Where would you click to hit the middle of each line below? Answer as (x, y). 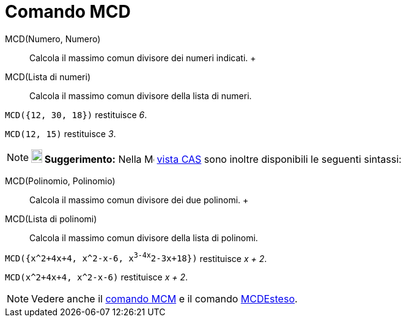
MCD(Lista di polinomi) (51, 219)
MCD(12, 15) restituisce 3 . (61, 133)
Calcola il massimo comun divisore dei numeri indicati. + (143, 58)
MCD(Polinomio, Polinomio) (60, 181)
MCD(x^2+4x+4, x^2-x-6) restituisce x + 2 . (97, 277)
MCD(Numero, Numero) (53, 39)
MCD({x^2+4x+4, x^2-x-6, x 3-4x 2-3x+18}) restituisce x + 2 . (136, 257)
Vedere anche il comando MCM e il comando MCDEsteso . (164, 299)
